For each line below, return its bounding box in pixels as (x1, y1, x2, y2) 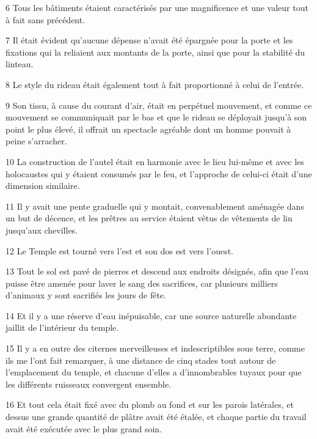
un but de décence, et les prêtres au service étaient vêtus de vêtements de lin (5, 212, 293, 224)
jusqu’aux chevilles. (5, 223, 78, 236)
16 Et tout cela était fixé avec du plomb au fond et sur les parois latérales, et (5, 398, 294, 411)
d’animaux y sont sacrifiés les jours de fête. (5, 289, 166, 301)
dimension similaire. (5, 179, 80, 192)
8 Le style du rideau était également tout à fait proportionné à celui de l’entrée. (5, 78, 304, 90)
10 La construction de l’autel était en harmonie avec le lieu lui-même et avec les (5, 155, 304, 168)
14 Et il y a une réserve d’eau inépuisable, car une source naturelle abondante (5, 309, 297, 322)
